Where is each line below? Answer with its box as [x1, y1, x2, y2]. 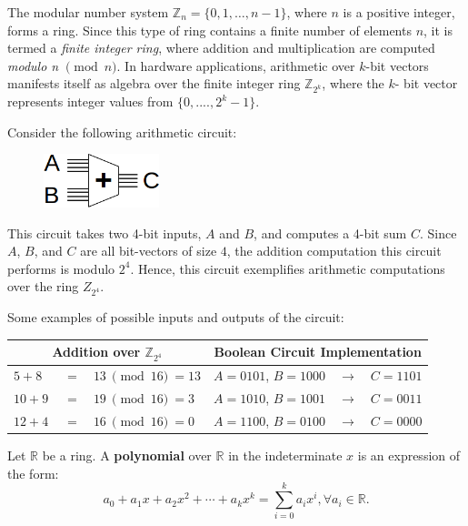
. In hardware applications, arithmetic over [116, 56, 355, 75]
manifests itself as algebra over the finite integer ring [7, 74, 301, 93]
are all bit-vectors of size [80, 241, 217, 260]
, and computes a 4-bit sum [254, 223, 407, 242]
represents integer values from [7, 92, 174, 111]
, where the [322, 74, 384, 93]
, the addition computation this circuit [226, 241, 442, 260]
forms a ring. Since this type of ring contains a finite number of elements [7, 20, 412, 39]
